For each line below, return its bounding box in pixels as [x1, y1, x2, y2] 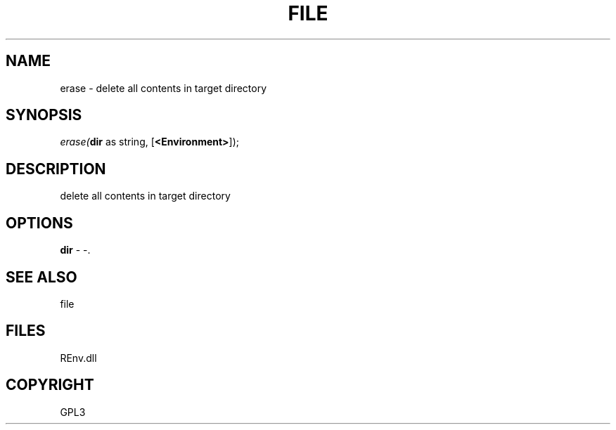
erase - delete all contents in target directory [60, 82, 267, 94]
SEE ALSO [6, 268, 77, 286]
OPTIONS [6, 214, 73, 232]
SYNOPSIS [6, 106, 82, 124]
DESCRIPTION [6, 159, 106, 178]
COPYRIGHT [6, 376, 94, 394]
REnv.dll [60, 351, 97, 364]
